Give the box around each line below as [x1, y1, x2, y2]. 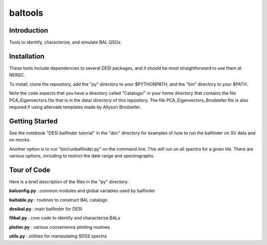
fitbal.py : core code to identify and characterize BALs [9, 215, 121, 221]
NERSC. [9, 72, 26, 78]
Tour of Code [9, 165, 50, 174]
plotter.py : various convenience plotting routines [9, 224, 110, 230]
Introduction [9, 26, 48, 35]
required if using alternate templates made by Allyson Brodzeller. [9, 104, 141, 110]
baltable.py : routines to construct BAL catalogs [9, 197, 107, 203]
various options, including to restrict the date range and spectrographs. [9, 153, 155, 159]
